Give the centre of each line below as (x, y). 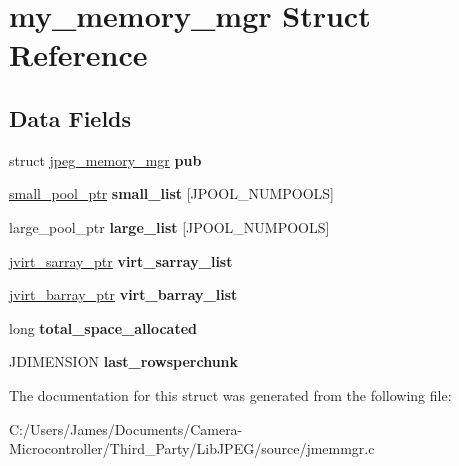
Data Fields (70, 117)
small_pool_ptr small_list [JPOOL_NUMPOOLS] (171, 193)
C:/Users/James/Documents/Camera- (126, 428)
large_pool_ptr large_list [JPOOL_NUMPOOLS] (169, 226)
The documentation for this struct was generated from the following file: (230, 394)
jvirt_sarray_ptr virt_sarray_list (121, 260)
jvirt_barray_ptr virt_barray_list (123, 294)
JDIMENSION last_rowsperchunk (124, 361)
